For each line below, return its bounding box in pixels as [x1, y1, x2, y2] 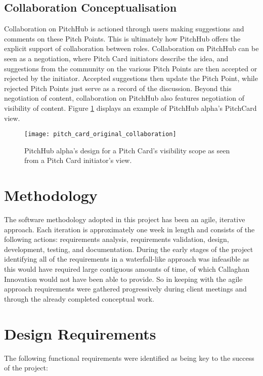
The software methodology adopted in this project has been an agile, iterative [4, 214, 245, 225]
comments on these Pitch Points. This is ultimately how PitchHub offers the [4, 33, 241, 44]
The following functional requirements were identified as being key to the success [4, 352, 254, 363]
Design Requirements [4, 323, 156, 344]
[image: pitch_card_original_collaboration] [24, 131, 177, 138]
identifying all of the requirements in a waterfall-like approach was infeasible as [4, 254, 249, 264]
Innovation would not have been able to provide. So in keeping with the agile [4, 273, 243, 284]
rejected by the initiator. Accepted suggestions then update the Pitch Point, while [4, 73, 258, 83]
